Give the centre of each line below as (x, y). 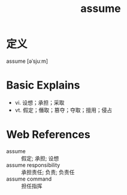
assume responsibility (33, 165)
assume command (29, 179)
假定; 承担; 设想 (40, 158)
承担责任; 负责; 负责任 (48, 172)
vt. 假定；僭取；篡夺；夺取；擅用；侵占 (63, 110)
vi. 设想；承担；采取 (40, 102)
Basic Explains (43, 85)
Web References (49, 135)
